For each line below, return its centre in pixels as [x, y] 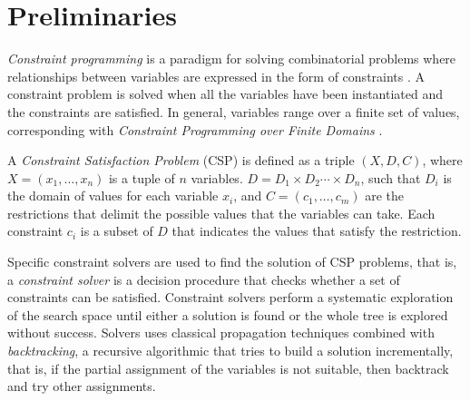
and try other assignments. [82, 386]
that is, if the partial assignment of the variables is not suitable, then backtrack [228, 368]
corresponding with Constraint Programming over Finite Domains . [195, 129]
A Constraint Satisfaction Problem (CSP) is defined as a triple [181, 160]
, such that [391, 177]
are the [384, 196]
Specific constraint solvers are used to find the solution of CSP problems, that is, [232, 262]
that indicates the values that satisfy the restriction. [317, 231]
